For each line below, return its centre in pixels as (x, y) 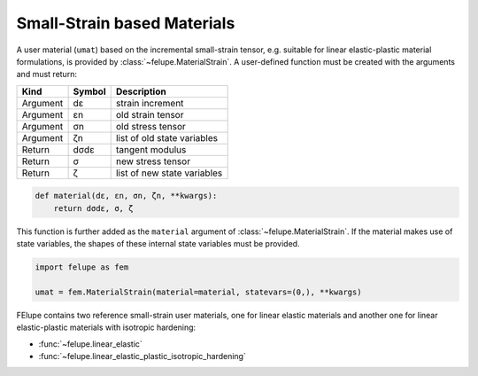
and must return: (46, 74)
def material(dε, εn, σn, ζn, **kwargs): (126, 196)
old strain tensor (150, 114)
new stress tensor (153, 161)
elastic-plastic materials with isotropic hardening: (106, 327)
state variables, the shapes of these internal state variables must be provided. (158, 244)
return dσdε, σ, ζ (93, 208)
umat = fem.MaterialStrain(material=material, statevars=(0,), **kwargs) (198, 292)
